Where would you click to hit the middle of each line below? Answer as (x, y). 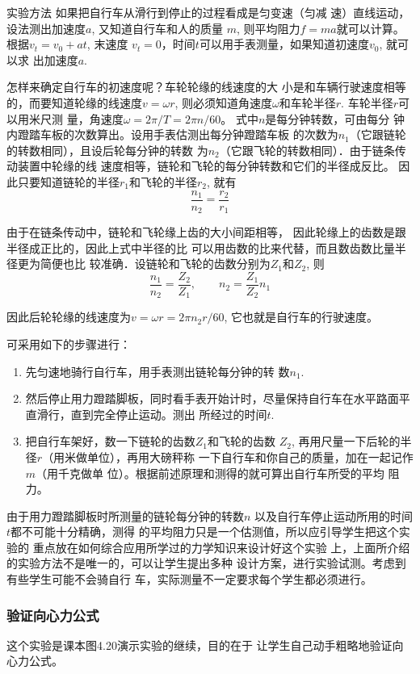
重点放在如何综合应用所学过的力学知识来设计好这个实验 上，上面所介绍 (221, 547)
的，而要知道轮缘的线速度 (74, 102)
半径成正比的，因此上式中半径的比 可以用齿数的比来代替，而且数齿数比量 (201, 247)
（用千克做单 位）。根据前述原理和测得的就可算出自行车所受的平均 (210, 473)
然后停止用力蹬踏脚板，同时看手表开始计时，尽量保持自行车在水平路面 (212, 398)
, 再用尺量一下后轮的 (346, 441)
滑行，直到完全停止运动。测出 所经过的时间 (152, 414)
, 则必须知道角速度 (224, 102)
